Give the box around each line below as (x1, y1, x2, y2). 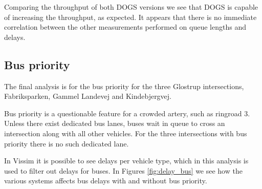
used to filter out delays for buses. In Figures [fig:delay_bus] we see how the (4, 165, 243, 176)
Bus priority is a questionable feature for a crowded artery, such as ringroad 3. (4, 108, 250, 118)
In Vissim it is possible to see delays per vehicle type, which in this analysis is (4, 155, 249, 166)
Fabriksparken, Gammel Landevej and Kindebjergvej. (4, 91, 172, 101)
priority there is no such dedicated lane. (4, 138, 129, 149)
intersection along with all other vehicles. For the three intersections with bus (4, 128, 247, 138)
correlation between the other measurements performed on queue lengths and (4, 22, 246, 32)
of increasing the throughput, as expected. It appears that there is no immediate (4, 11, 257, 22)
